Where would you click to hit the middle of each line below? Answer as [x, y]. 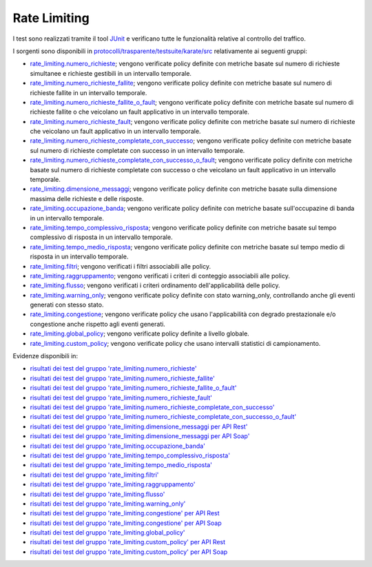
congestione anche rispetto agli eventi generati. [97, 324]
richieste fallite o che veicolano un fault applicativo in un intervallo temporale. [139, 112]
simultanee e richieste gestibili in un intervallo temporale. [111, 73]
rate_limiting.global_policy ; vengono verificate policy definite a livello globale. [139, 333]
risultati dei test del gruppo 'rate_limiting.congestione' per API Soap [126, 523]
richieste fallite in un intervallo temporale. [89, 92]
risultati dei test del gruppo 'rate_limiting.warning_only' [108, 504]
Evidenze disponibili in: [45, 356]
